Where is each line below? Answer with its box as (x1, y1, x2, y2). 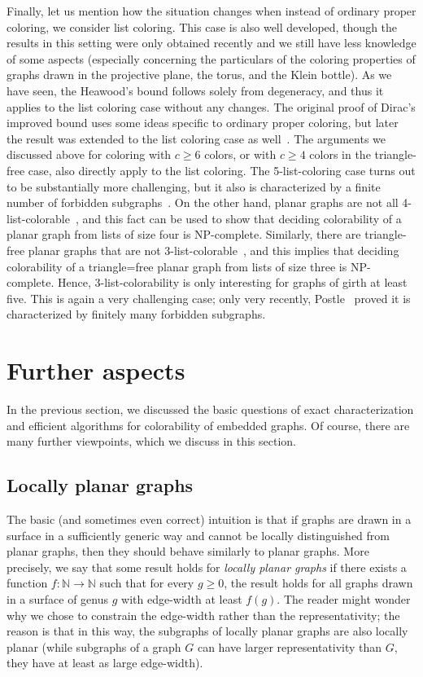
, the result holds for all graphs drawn (224, 574, 413, 591)
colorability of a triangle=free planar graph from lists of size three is (7, 257, 347, 275)
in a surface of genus (7, 590, 109, 607)
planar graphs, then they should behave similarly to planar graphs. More (7, 543, 369, 560)
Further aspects (7, 354, 185, 387)
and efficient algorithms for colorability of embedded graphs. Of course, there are (7, 416, 410, 433)
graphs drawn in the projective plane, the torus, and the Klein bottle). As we (7, 66, 392, 83)
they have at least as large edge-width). (7, 654, 203, 671)
